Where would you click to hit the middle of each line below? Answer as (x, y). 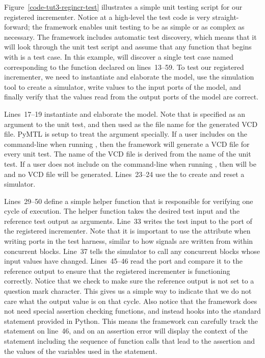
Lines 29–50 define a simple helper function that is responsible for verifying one (129, 201)
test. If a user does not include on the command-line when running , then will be (130, 163)
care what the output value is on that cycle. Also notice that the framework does (131, 301)
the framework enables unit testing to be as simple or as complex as (138, 27)
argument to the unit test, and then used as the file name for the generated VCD (131, 124)
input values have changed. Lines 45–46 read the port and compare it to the (123, 261)
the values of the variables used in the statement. (81, 351)
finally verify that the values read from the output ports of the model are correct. (131, 97)
